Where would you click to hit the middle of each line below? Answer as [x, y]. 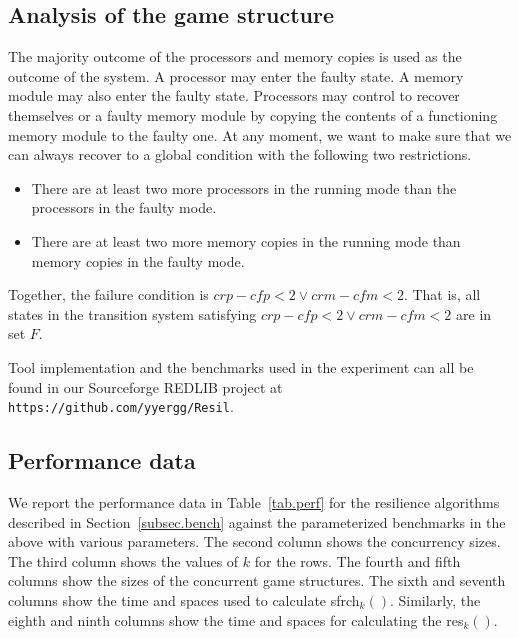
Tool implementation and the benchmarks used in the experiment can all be [241, 366]
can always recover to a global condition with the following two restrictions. [240, 154]
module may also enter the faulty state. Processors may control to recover [234, 95]
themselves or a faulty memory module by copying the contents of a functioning [253, 114]
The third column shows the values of [123, 560]
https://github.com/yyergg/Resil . [121, 406]
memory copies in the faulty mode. [138, 260]
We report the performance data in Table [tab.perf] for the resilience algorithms [254, 501]
